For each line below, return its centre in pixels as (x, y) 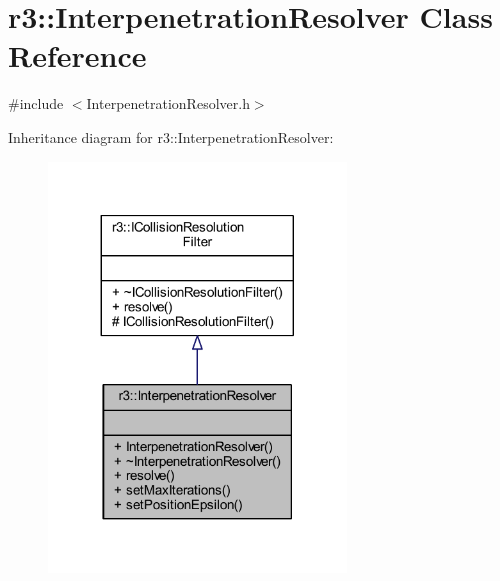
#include (36, 103)
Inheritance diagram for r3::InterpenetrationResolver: (171, 136)
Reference (77, 55)
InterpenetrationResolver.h (168, 103)
